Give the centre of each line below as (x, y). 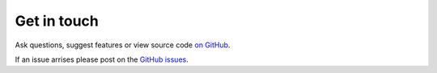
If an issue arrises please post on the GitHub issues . (102, 59)
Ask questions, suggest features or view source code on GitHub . (123, 45)
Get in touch (57, 21)
